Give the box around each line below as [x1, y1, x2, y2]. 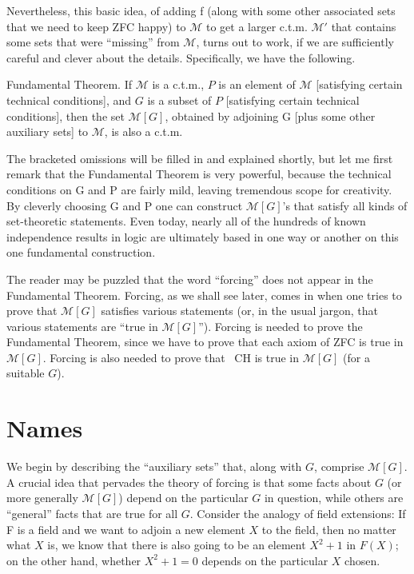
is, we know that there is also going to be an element [47, 536, 306, 553]
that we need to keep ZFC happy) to [6, 18, 186, 34]
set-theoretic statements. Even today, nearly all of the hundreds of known [6, 213, 366, 229]
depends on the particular [201, 552, 328, 568]
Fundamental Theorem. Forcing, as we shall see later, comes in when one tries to [6, 286, 402, 303]
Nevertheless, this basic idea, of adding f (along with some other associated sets [6, 2, 396, 18]
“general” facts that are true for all [6, 504, 178, 521]
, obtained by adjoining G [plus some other [165, 107, 376, 124]
